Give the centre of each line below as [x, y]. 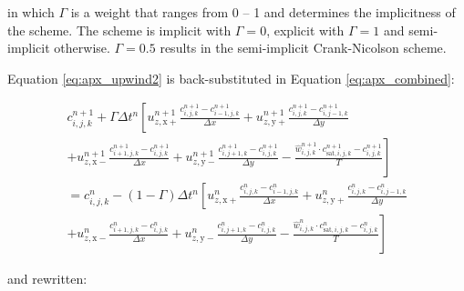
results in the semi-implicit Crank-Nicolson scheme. [303, 48]
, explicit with [305, 30]
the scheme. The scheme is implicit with [119, 30]
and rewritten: [47, 278]
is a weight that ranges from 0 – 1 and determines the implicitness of [263, 12]
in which [31, 12]
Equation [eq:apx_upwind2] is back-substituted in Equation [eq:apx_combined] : [231, 78]
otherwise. [82, 48]
